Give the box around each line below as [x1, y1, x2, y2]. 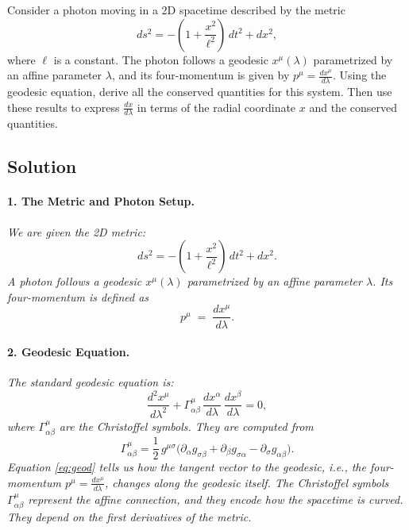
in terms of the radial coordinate [137, 98, 296, 115]
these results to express [7, 98, 120, 115]
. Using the [332, 67, 387, 83]
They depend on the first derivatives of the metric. [7, 509, 252, 525]
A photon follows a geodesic [7, 273, 142, 290]
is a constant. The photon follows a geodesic [53, 51, 268, 67]
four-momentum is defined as [7, 288, 149, 305]
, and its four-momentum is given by [111, 67, 290, 83]
